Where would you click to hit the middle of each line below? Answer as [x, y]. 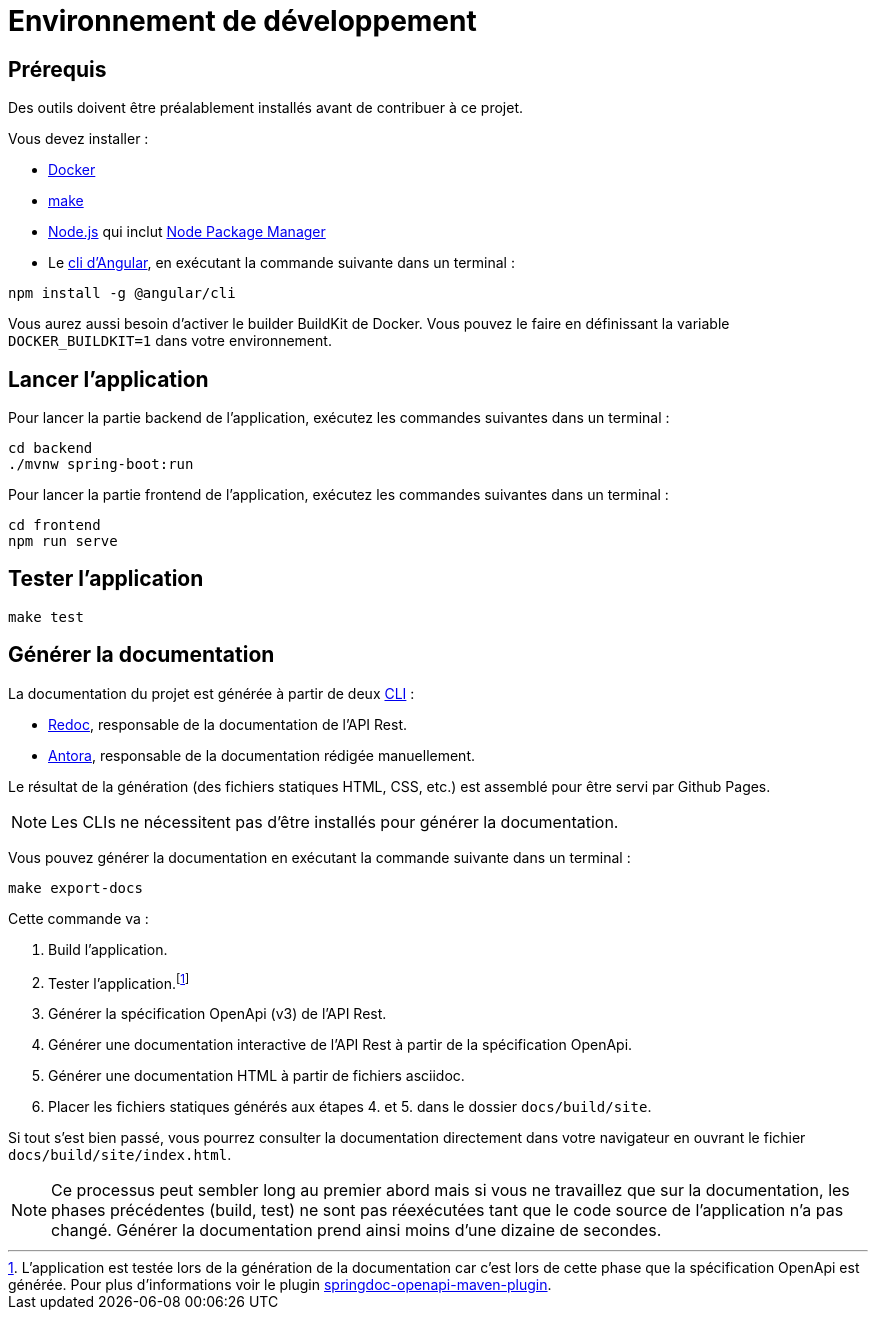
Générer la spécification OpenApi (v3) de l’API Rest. [217, 1014]
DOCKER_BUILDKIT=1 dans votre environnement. [170, 341]
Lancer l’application [108, 379]
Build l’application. [108, 949]
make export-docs [75, 887]
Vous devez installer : [78, 139]
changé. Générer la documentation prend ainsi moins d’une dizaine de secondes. [356, 1230]
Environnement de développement [242, 21]
